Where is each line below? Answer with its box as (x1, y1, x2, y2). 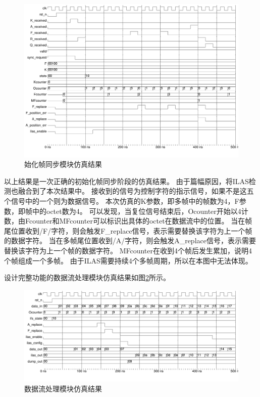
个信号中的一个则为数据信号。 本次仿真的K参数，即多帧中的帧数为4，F (4, 196, 239, 206)
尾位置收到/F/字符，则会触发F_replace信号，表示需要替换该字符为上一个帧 (4, 225, 252, 236)
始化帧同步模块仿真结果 (24, 159, 102, 169)
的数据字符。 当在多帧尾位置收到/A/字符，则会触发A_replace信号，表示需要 (4, 235, 256, 246)
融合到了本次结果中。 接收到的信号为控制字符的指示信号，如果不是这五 (18, 186, 254, 196)
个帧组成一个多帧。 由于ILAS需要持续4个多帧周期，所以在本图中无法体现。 (4, 255, 252, 266)
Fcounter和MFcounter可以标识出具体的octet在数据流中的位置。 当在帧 (25, 215, 252, 226)
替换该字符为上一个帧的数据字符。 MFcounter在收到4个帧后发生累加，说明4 (4, 245, 252, 256)
